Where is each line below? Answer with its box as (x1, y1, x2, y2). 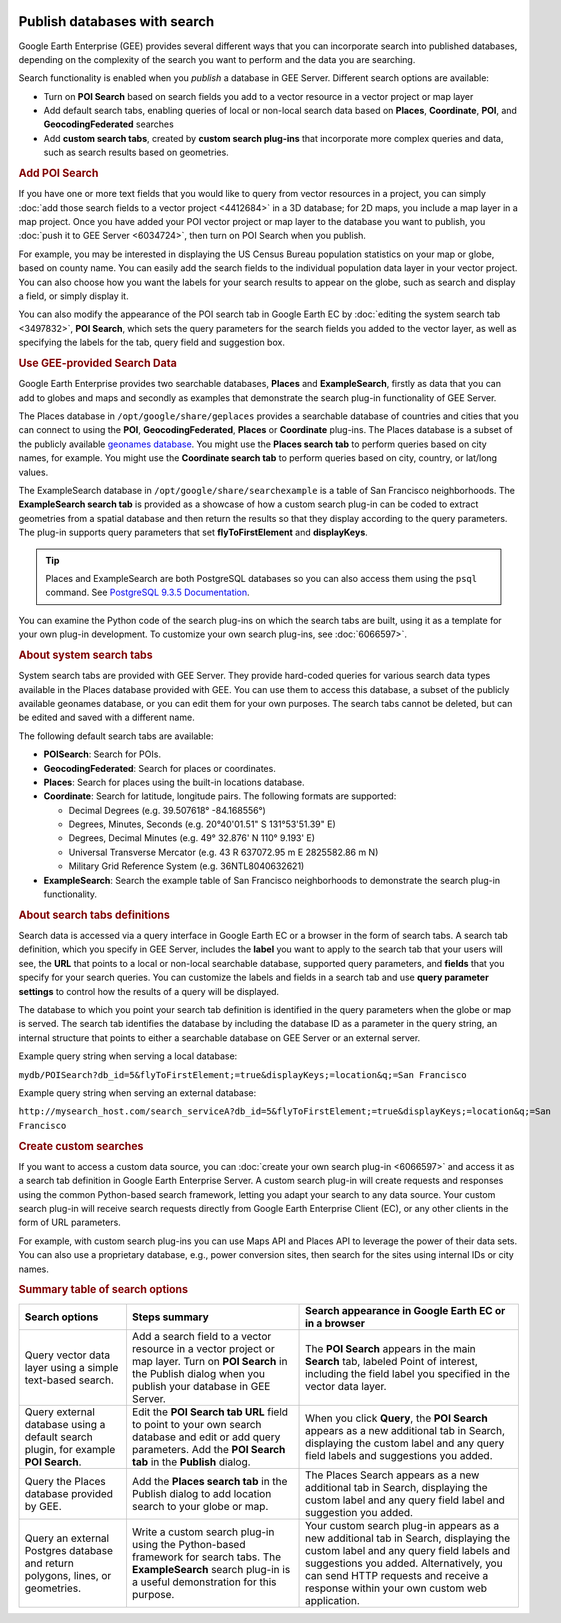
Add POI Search (18, 166, 99, 180)
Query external (24, 1405, 95, 1419)
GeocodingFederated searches (43, 118, 174, 130)
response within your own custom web (305, 1581, 488, 1595)
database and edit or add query (131, 1430, 281, 1444)
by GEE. (24, 1499, 62, 1513)
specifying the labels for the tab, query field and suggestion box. (18, 336, 285, 349)
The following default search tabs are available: (18, 730, 214, 742)
